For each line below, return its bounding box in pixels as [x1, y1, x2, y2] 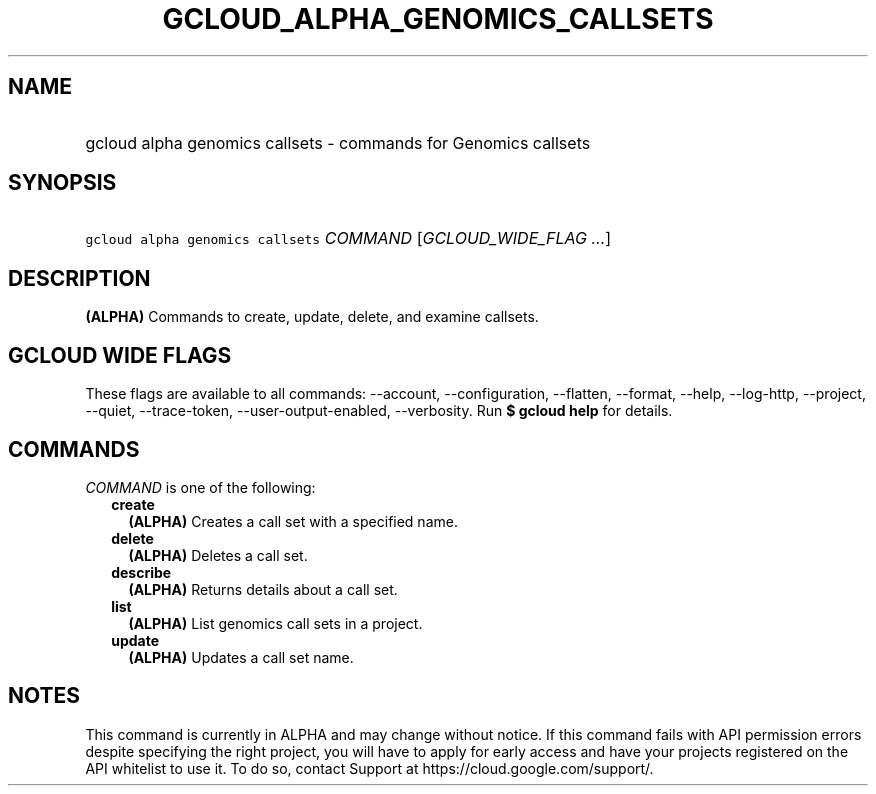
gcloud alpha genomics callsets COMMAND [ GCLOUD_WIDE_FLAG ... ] [85, 228, 612, 249]
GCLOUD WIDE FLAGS [8, 342, 232, 368]
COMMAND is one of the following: [85, 478, 316, 496]
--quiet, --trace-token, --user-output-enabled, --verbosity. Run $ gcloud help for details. [85, 402, 673, 420]
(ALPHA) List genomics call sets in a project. [128, 614, 423, 632]
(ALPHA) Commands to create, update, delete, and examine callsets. [85, 308, 539, 326]
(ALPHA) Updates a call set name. [128, 648, 354, 666]
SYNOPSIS [8, 170, 117, 196]
